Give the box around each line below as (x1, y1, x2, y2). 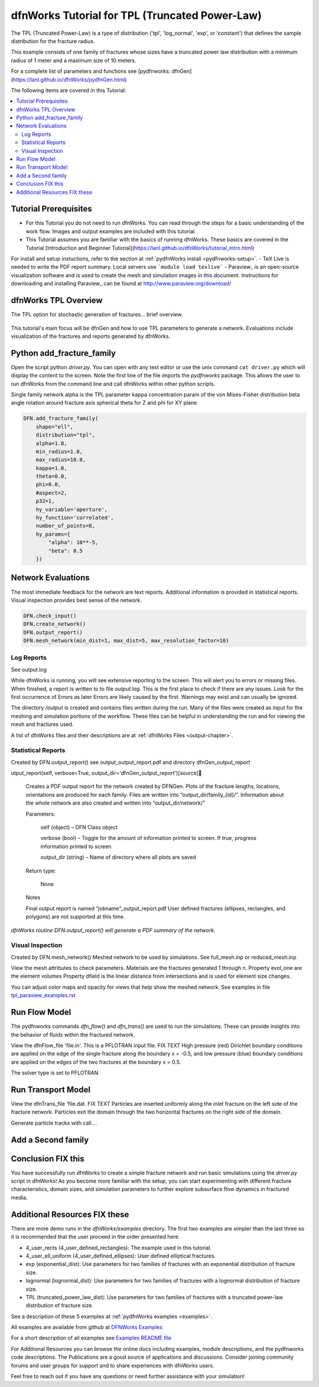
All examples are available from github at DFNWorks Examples (11, 1324, 162, 1331)
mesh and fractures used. (11, 721, 74, 728)
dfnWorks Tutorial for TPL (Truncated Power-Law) (11, 9, 262, 22)
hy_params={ (35, 530, 71, 538)
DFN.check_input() (23, 612, 77, 619)
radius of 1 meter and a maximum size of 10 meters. (11, 57, 136, 64)
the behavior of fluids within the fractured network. (11, 1031, 135, 1038)
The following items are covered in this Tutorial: (11, 86, 126, 94)
